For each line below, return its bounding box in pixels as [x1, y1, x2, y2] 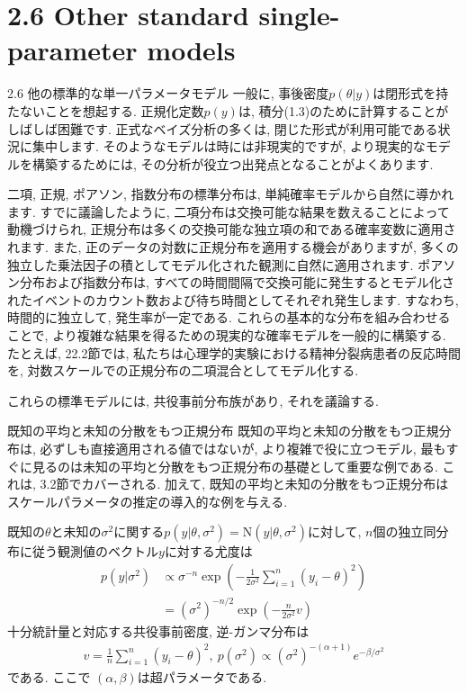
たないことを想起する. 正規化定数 [7, 101, 204, 120]
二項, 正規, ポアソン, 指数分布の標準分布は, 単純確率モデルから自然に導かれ [7, 184, 454, 203]
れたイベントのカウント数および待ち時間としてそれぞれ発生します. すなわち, [7, 290, 459, 309]
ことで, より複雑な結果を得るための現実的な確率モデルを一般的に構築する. [7, 326, 446, 345]
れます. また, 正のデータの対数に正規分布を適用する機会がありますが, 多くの [7, 238, 459, 256]
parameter [7, 31, 138, 68]
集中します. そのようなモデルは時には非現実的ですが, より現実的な [31, 137, 426, 156]
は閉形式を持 [373, 84, 449, 103]
